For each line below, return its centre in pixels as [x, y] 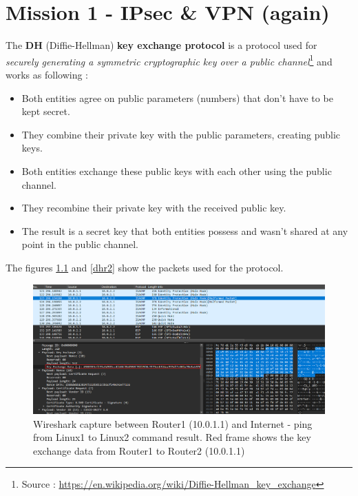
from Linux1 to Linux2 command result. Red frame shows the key [172, 437]
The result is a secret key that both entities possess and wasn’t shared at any [185, 230]
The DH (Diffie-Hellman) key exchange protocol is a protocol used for [161, 45]
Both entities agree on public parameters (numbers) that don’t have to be [177, 97]
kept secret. [46, 111]
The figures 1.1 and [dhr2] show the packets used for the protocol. [145, 267]
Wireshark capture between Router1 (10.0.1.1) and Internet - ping [173, 423]
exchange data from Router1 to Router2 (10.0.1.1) [139, 450]
